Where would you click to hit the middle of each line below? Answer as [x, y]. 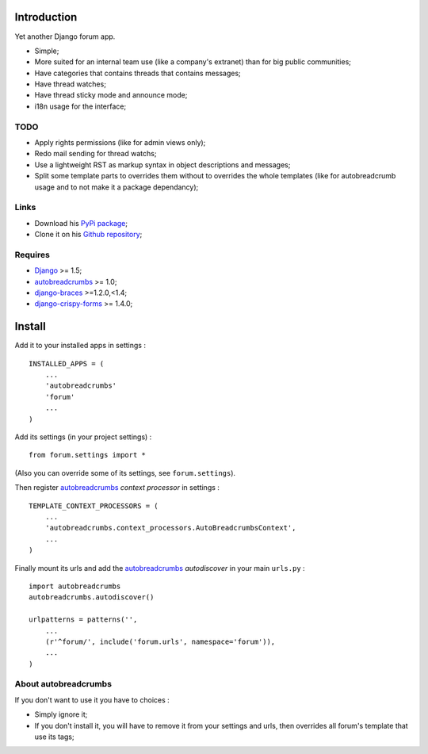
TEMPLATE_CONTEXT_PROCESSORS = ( [94, 506]
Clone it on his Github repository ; [88, 235]
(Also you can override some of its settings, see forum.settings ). [125, 473]
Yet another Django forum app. [65, 36]
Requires [32, 255]
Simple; [47, 51]
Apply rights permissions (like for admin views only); [120, 142]
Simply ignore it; [61, 714]
